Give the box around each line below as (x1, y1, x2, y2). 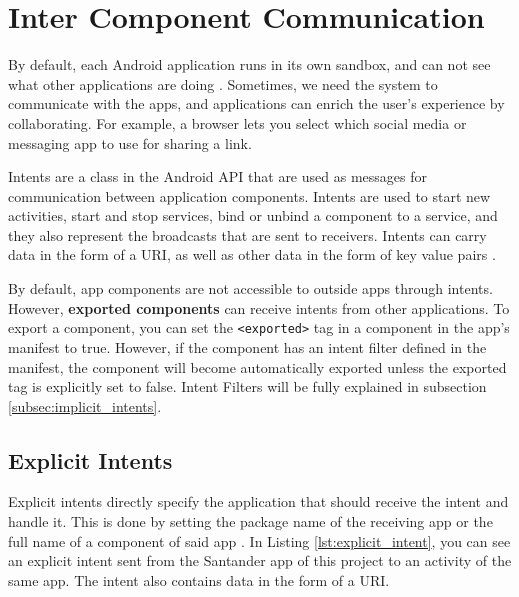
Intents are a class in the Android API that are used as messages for (8, 166, 427, 187)
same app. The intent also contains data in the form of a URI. (8, 569, 390, 590)
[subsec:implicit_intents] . (8, 395, 162, 416)
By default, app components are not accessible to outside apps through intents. (8, 278, 493, 299)
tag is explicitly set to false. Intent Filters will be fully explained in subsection (8, 376, 487, 397)
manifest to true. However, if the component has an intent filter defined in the (8, 336, 487, 357)
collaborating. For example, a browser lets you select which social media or (8, 112, 467, 133)
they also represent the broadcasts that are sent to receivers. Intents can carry (8, 224, 487, 245)
